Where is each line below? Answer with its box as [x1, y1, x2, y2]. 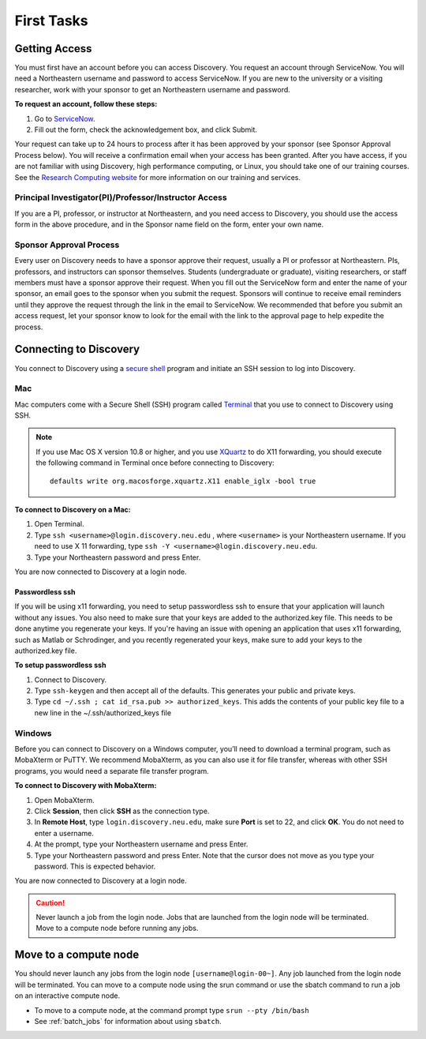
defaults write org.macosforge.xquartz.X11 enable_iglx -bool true [50, 476, 316, 486]
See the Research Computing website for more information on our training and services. [14, 172, 301, 182]
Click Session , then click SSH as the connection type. [34, 806, 210, 816]
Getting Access [14, 42, 92, 55]
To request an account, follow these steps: [14, 99, 158, 109]
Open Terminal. [34, 519, 84, 529]
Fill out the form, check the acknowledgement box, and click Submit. [34, 125, 258, 134]
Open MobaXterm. [34, 795, 95, 805]
